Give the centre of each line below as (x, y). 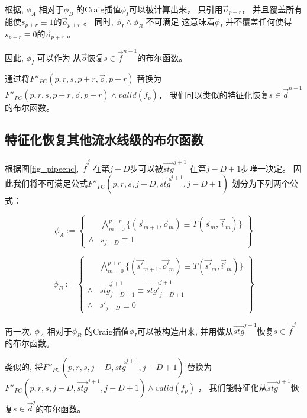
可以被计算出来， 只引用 (176, 9)
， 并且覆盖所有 (272, 9)
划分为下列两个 (261, 183)
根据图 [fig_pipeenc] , (42, 168)
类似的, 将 (24, 366)
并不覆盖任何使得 (259, 21)
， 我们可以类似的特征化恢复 (214, 94)
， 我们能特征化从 (232, 387)
